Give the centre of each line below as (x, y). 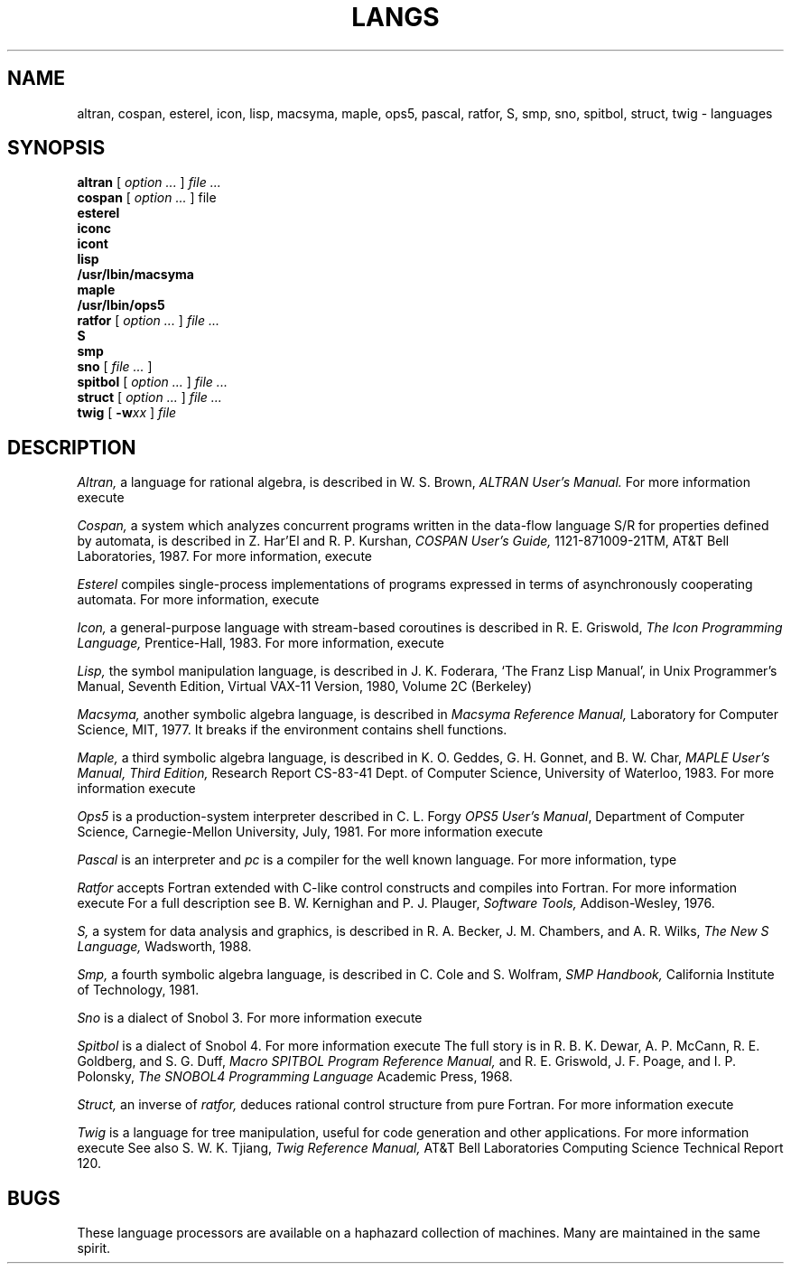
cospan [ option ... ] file (147, 198)
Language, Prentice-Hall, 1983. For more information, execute (261, 643)
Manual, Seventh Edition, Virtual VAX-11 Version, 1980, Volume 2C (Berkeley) (305, 687)
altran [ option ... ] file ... (149, 182)
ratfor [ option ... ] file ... (148, 321)
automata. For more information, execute (198, 600)
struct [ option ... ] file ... (149, 397)
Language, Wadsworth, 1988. (164, 947)
